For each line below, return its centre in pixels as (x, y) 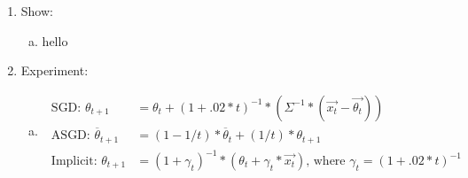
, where (326, 162)
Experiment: (55, 70)
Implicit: (74, 162)
